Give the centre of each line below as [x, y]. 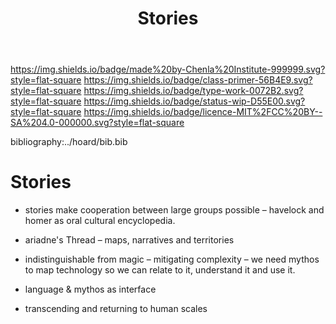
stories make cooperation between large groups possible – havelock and [174, 210]
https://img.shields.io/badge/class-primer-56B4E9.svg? [198, 80]
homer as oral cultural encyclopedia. [100, 221]
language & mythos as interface [90, 289]
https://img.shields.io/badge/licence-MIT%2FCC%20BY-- [203, 112]
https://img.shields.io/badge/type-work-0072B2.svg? [193, 91]
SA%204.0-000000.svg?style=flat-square [97, 123]
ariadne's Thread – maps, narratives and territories [129, 240]
